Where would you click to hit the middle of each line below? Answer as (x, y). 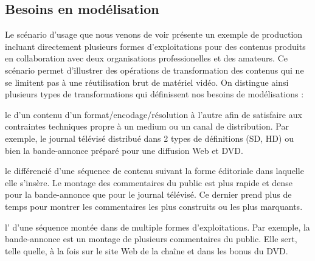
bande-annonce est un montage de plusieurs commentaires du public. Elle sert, (151, 239)
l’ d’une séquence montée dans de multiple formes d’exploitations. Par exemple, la (157, 227)
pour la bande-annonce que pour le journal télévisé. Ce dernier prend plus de (148, 194)
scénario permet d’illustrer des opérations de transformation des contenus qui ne (154, 70)
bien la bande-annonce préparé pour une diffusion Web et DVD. (124, 150)
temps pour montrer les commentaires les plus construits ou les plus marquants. (154, 206)
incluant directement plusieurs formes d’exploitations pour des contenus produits (155, 46)
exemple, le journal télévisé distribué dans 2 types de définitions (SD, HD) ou (149, 138)
